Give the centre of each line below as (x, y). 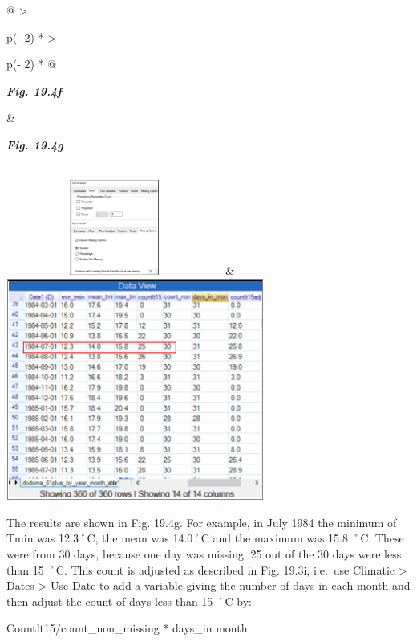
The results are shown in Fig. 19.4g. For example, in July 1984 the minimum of (202, 522)
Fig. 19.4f (34, 90)
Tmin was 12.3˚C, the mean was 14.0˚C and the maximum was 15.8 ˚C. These (205, 538)
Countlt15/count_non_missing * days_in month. (129, 628)
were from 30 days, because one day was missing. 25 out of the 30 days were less (204, 553)
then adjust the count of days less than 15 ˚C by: (129, 601)
